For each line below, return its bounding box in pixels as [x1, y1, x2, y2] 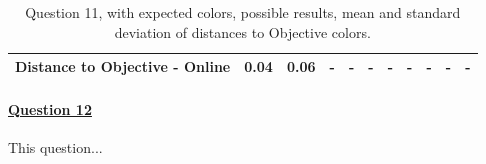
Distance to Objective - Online [15, 56, 231, 77]
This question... [8, 137, 103, 158]
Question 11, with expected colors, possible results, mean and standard [25, 2, 461, 22]
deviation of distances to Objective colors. [114, 21, 371, 42]
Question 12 [8, 98, 92, 119]
